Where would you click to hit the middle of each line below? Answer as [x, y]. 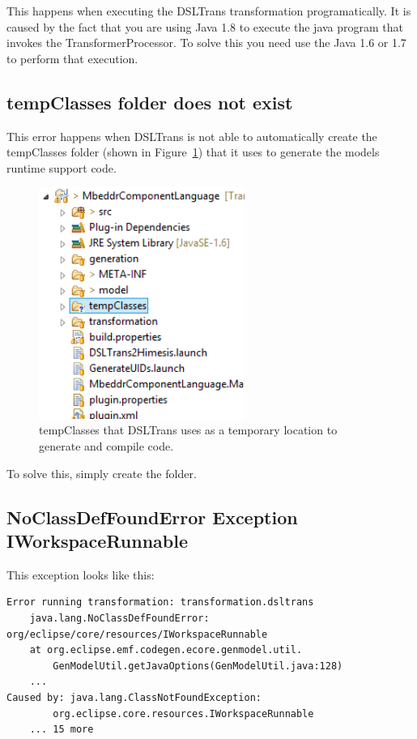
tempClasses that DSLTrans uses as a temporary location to [188, 430]
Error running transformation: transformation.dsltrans [160, 602]
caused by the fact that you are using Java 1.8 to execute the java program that [205, 26]
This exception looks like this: [81, 574]
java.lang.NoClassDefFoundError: [119, 619]
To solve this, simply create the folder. [102, 473]
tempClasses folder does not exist [150, 102]
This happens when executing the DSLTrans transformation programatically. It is [209, 11]
